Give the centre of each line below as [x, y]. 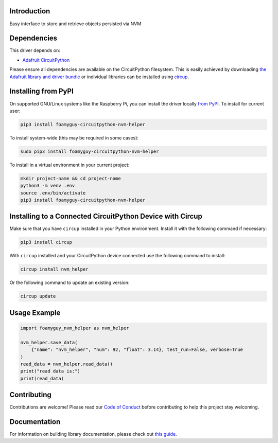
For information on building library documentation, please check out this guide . [93, 434]
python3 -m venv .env [48, 186]
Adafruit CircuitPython [46, 60]
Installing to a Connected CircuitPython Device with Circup [106, 216]
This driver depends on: [35, 50]
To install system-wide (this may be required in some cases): [74, 138]
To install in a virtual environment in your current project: [69, 165]
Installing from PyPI [42, 91]
